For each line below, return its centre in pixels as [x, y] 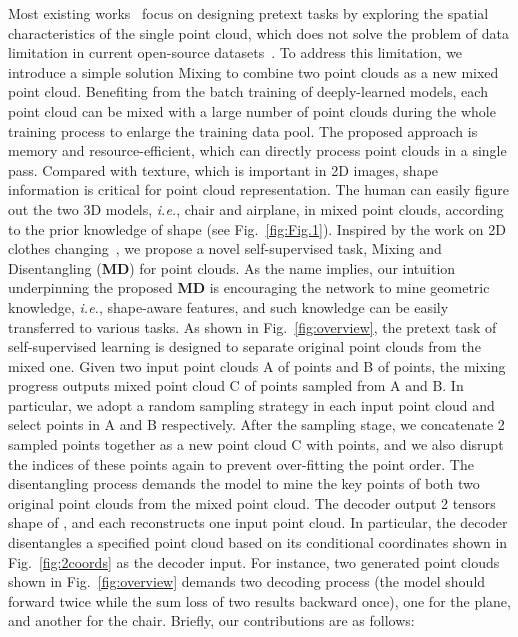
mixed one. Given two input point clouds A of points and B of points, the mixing [257, 365]
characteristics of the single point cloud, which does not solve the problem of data [258, 32]
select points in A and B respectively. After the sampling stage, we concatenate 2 [256, 424]
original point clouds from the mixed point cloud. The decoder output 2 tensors [252, 502]
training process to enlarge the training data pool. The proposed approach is [243, 130]
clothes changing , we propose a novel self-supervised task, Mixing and [225, 248]
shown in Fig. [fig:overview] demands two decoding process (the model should [247, 581]
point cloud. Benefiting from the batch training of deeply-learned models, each [248, 91]
